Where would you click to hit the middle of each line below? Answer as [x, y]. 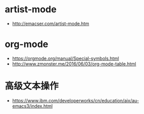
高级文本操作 [32, 86]
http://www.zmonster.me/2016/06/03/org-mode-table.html [74, 64]
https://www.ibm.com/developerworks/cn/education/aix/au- [75, 100]
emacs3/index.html [32, 106]
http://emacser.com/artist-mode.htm [51, 24]
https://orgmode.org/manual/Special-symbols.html [66, 58]
